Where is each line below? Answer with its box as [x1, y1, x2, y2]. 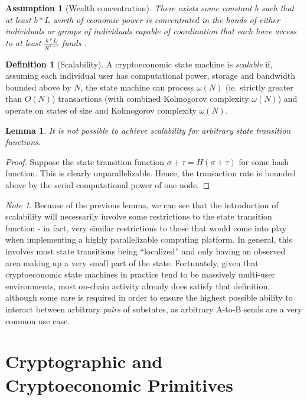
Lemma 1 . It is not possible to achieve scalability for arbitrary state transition [5, 124, 291, 136]
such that [261, 2, 295, 14]
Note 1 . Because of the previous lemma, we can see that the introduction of [5, 198, 279, 211]
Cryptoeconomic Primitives [5, 372, 233, 396]
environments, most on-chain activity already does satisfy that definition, [5, 279, 270, 292]
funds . [61, 36, 87, 49]
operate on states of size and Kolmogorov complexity [5, 104, 197, 117]
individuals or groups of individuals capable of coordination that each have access [5, 25, 296, 37]
